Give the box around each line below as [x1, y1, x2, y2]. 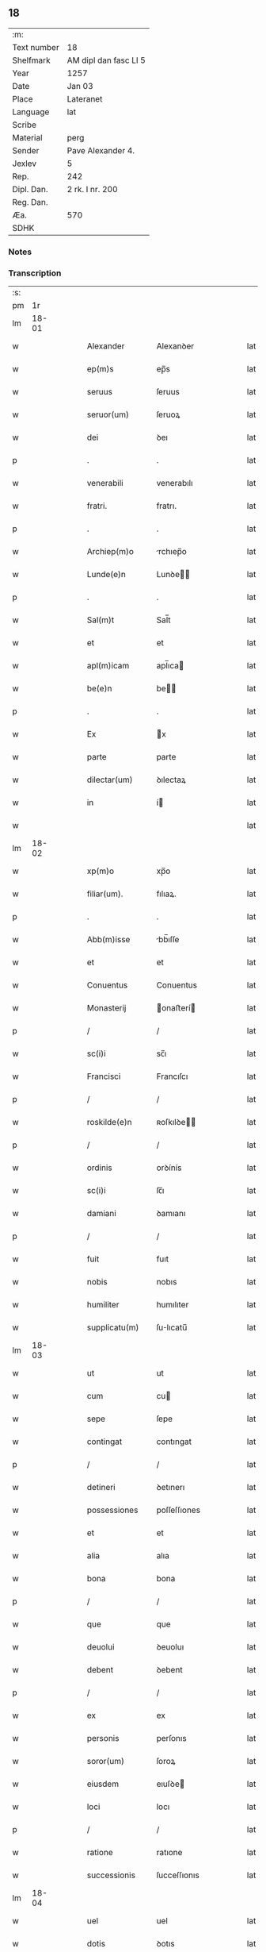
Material [12, 132, 43, 143]
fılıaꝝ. [156, 888, 177, 899]
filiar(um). [86, 888, 123, 899]
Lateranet [66, 93, 103, 104]
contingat [86, 1436, 123, 1447]
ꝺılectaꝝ [156, 774, 186, 785]
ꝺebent [156, 1665, 184, 1676]
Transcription [8, 268, 62, 279]
